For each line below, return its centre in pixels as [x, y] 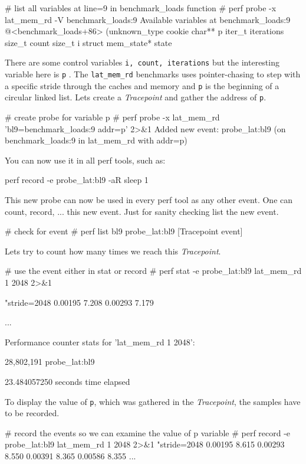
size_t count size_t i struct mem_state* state [88, 42]
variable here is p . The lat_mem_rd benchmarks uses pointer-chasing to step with [153, 74]
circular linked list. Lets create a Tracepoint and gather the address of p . [136, 97]
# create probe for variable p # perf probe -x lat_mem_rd [112, 117]
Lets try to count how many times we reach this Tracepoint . [113, 251]
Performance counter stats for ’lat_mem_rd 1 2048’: [100, 342]
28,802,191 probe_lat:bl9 [50, 362]
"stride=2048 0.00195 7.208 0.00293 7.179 [79, 302]
